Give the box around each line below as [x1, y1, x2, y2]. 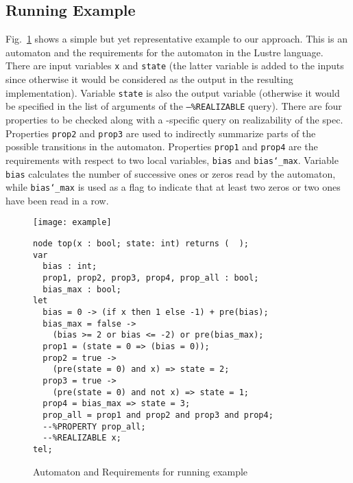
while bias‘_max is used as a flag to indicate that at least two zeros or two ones [5, 180, 341, 194]
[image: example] [33, 217, 112, 228]
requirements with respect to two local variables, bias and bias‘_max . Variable [5, 152, 339, 167]
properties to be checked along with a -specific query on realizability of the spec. [5, 112, 343, 126]
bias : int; [42, 261, 97, 272]
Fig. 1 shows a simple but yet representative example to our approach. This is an [5, 32, 348, 46]
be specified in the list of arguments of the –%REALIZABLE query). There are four [5, 99, 342, 113]
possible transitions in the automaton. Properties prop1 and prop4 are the [5, 139, 318, 154]
